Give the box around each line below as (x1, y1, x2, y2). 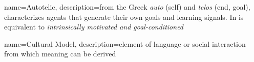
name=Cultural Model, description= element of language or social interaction (4, 38, 246, 49)
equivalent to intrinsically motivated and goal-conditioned (4, 21, 184, 32)
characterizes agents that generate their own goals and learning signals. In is (4, 11, 244, 22)
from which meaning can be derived (4, 48, 116, 59)
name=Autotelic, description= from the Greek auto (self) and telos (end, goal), (4, 2, 250, 12)
